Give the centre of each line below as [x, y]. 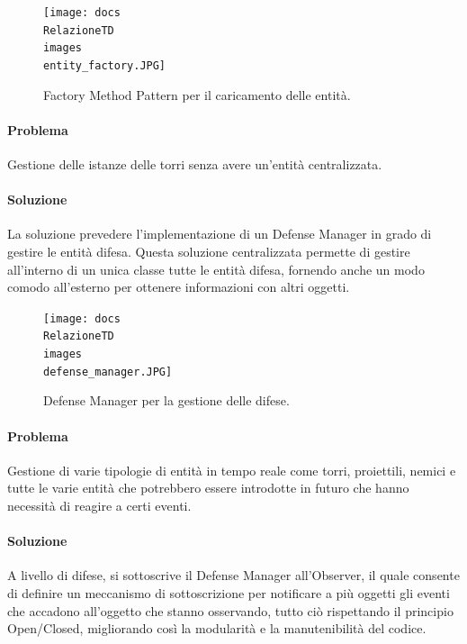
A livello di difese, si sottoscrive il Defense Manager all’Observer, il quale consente [233, 575]
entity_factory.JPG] [105, 65]
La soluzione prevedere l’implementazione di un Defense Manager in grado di [220, 234]
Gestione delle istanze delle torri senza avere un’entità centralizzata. [195, 164]
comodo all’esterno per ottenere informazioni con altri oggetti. [179, 287]
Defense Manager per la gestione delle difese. [166, 400]
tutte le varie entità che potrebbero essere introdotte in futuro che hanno [208, 488]
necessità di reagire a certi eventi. [99, 505]
